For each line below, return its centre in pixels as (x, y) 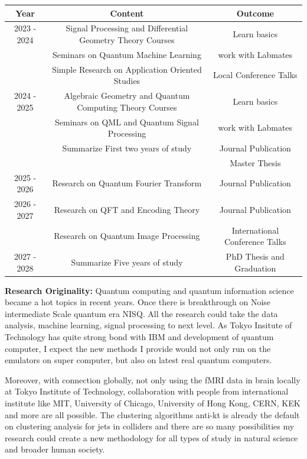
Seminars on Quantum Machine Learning (127, 54)
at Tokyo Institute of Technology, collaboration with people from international (147, 391)
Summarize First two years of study (127, 148)
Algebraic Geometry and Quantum (127, 96)
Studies (127, 81)
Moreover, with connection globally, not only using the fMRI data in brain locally (153, 379)
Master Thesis (255, 162)
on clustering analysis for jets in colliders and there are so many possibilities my (150, 426)
